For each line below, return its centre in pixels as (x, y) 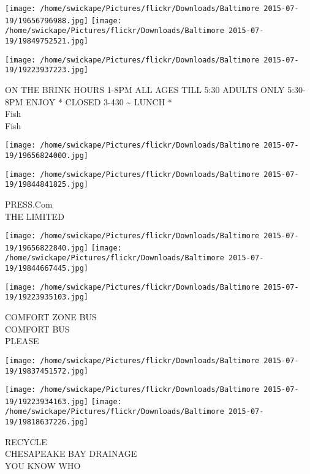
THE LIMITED (35, 216)
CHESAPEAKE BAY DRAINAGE (71, 453)
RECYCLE (26, 441)
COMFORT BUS (37, 329)
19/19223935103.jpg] (47, 297)
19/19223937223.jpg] (47, 70)
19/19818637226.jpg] (47, 422)
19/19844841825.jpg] (47, 185)
